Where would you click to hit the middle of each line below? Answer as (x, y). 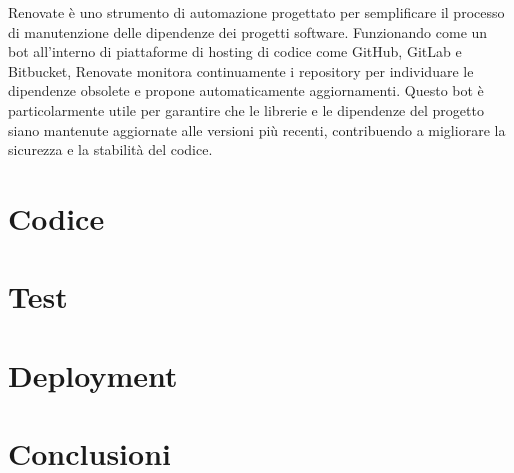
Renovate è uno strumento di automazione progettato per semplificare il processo (256, 12)
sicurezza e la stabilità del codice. (110, 149)
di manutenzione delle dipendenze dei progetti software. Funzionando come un (248, 31)
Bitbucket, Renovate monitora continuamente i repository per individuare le (241, 70)
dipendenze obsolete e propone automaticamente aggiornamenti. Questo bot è (246, 90)
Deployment (93, 374)
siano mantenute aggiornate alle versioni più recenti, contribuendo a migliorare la (257, 129)
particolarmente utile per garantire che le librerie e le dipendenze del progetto (246, 109)
